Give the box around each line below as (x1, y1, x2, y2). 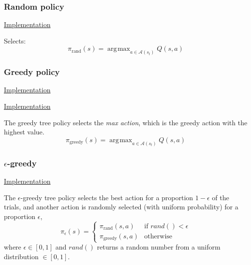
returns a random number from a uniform (97, 242, 221, 252)
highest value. (4, 127, 44, 137)
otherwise (144, 233, 173, 240)
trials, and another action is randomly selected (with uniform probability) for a (4, 202, 238, 212)
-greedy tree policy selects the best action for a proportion (20, 192, 193, 202)
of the (212, 192, 229, 202)
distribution (4, 251, 39, 261)
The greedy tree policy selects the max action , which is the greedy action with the (4, 117, 248, 127)
